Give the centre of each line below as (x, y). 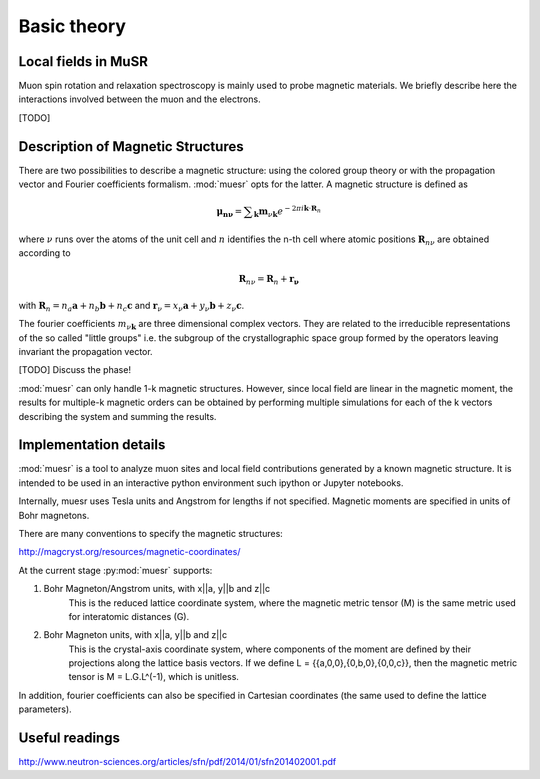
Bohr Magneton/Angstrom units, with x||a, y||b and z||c (157, 589)
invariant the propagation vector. (86, 351)
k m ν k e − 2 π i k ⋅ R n (287, 211)
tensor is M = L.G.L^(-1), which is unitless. (154, 677)
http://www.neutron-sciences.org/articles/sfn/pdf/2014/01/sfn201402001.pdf (177, 762)
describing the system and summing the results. (117, 416)
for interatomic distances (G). (129, 616)
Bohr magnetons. (54, 515)
